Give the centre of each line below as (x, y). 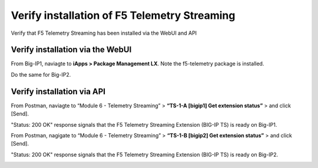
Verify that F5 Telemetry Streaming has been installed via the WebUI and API (104, 33)
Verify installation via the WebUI (71, 50)
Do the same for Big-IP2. (41, 74)
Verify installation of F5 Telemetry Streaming (123, 15)
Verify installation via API (58, 91)
